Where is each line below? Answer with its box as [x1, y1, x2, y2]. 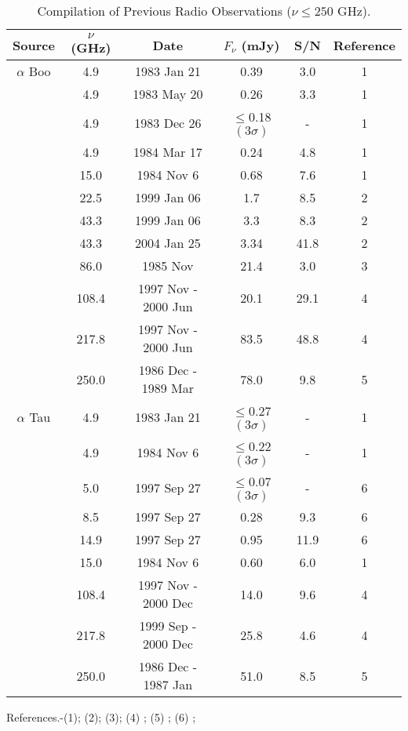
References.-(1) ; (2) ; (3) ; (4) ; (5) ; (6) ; [6, 709, 196, 725]
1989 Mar [141, 379, 195, 397]
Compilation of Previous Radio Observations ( [37, 2, 292, 20]
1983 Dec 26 [134, 114, 202, 132]
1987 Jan [143, 675, 193, 693]
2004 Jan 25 [135, 234, 201, 252]
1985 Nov [142, 256, 194, 275]
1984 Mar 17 [133, 143, 202, 161]
